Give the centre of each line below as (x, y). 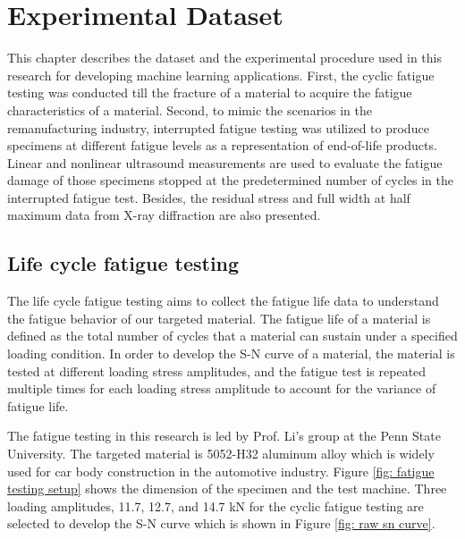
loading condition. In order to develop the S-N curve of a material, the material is (231, 354)
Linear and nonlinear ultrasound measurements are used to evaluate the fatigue (225, 162)
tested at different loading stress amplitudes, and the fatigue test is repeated (217, 371)
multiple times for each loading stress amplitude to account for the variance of (222, 388)
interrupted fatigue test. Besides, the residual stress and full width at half (209, 197)
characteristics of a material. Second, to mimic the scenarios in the (190, 109)
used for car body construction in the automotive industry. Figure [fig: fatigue (221, 471)
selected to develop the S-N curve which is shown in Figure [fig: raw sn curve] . (221, 523)
